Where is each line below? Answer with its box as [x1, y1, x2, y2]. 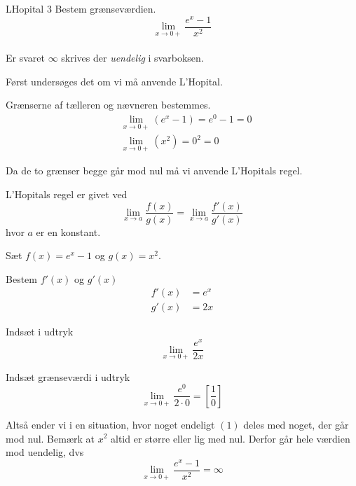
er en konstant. [36, 224, 101, 239]
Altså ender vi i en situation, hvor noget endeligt [6, 417, 215, 431]
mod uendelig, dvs [6, 445, 84, 459]
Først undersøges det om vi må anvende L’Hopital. [6, 74, 223, 88]
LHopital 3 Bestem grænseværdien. [6, 1, 156, 15]
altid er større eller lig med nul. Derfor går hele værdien [111, 431, 350, 445]
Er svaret [6, 50, 45, 64]
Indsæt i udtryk [6, 324, 74, 339]
